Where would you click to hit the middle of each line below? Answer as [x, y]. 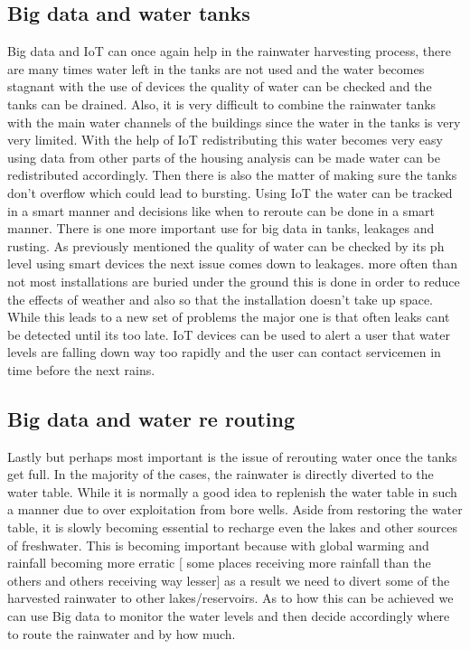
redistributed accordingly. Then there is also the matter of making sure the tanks [232, 175]
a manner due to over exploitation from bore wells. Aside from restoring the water [235, 509]
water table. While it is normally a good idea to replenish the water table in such [232, 491]
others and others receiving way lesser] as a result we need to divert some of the [229, 580]
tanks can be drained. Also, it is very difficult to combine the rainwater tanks [222, 103]
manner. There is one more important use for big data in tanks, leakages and [221, 228]
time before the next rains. [81, 369]
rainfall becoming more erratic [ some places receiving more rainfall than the [219, 563]
